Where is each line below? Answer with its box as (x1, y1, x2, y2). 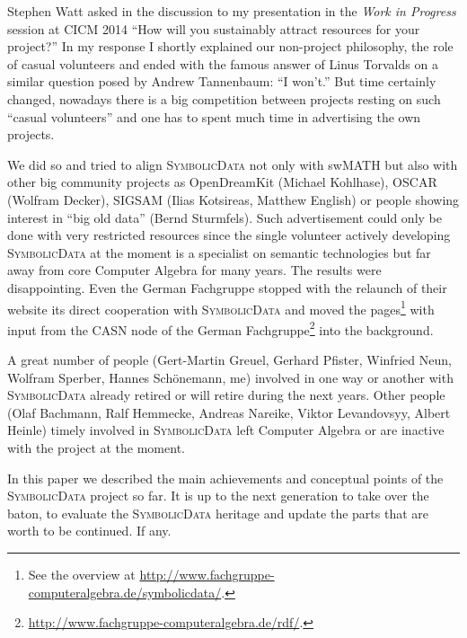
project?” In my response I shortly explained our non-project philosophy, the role (7, 37, 454, 56)
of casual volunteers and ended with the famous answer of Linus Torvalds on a (7, 54, 438, 73)
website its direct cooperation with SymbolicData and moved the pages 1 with (7, 297, 435, 318)
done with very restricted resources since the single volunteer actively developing (7, 226, 451, 244)
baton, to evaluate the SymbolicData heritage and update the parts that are (7, 503, 428, 522)
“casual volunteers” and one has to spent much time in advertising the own (7, 107, 421, 126)
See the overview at (28, 564, 136, 583)
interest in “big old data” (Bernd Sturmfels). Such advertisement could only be (7, 208, 442, 226)
